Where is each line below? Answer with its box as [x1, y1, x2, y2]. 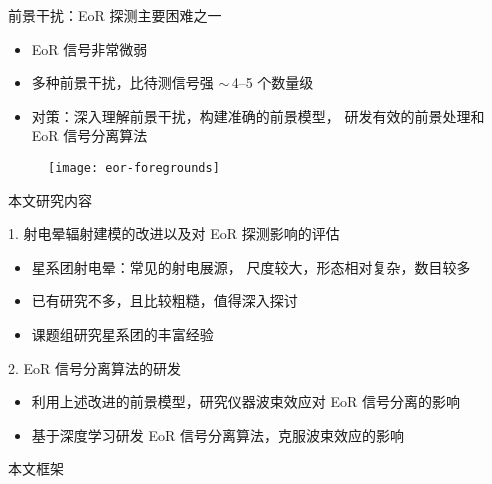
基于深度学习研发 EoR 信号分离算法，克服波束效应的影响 [31, 424, 404, 445]
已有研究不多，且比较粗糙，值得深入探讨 [31, 290, 298, 311]
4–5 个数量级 [231, 72, 314, 93]
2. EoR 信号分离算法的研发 [8, 357, 182, 378]
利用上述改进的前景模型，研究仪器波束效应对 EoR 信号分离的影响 [31, 391, 460, 412]
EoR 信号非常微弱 [31, 38, 148, 59]
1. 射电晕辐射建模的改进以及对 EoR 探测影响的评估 [8, 223, 340, 244]
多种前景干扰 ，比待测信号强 [31, 72, 214, 93]
